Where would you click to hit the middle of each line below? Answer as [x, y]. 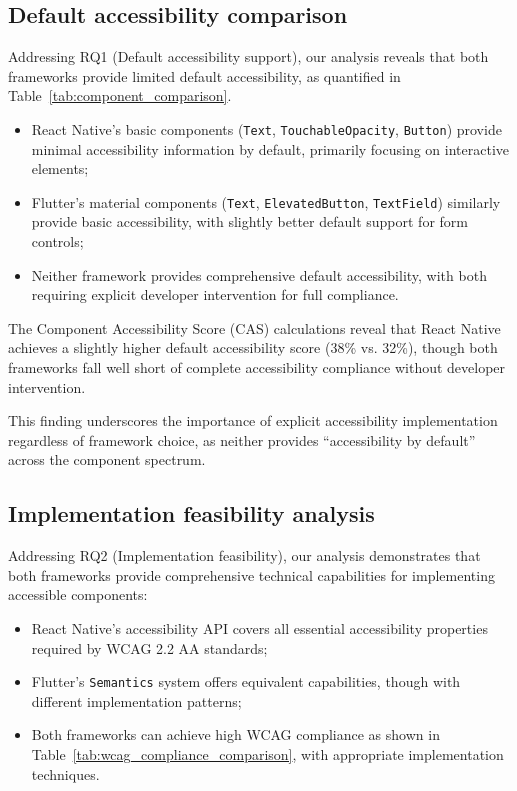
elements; [60, 168]
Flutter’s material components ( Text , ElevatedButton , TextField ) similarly [266, 201]
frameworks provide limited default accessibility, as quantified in [204, 75]
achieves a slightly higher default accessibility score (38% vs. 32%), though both [253, 347]
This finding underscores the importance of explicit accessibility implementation [253, 420]
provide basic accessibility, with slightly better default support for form [249, 221]
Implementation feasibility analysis [191, 513]
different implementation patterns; [136, 700]
